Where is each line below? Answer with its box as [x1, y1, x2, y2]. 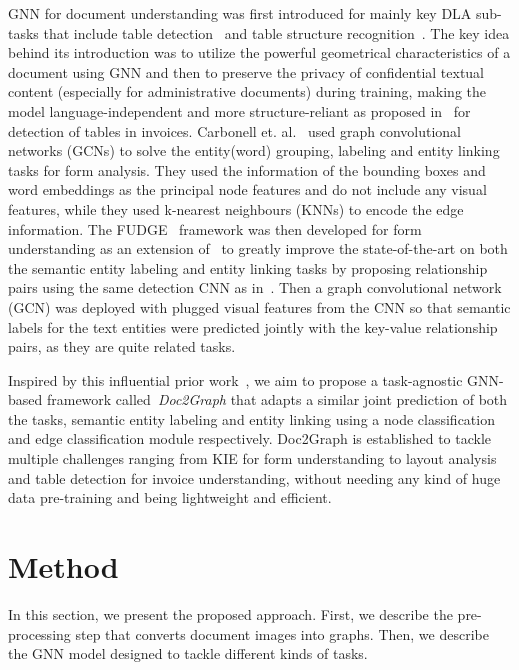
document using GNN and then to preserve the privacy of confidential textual [8, 61, 484, 82]
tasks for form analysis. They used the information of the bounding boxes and [8, 159, 486, 180]
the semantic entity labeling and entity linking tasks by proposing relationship [8, 257, 488, 278]
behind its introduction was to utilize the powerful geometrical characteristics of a [8, 42, 511, 63]
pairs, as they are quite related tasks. [8, 336, 236, 357]
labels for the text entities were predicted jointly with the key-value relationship [8, 316, 498, 337]
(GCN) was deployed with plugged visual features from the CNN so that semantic [8, 296, 511, 317]
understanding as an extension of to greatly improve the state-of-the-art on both [8, 238, 508, 259]
